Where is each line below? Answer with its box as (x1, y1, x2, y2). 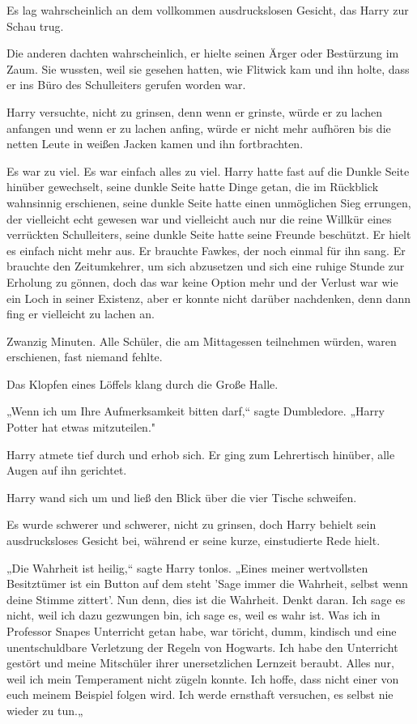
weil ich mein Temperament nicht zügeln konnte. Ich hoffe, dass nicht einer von (6, 670, 399, 687)
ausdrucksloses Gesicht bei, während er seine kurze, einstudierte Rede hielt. (6, 532, 381, 549)
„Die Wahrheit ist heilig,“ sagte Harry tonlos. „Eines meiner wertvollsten (6, 559, 368, 576)
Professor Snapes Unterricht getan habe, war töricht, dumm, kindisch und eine (6, 623, 397, 639)
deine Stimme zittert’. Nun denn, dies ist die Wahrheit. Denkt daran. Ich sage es (6, 590, 406, 607)
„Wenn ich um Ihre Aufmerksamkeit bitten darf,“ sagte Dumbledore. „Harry (6, 402, 385, 419)
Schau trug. (6, 17, 64, 34)
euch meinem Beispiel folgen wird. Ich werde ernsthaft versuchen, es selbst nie (6, 686, 394, 703)
